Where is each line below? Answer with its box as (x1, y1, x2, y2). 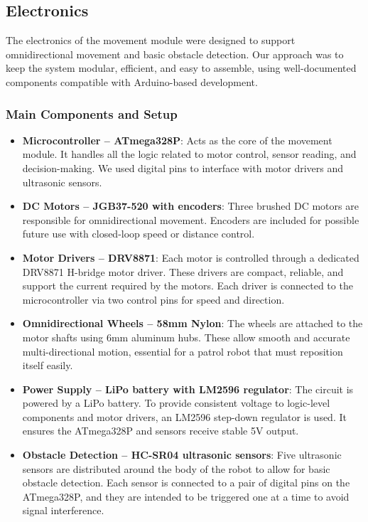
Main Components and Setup (6, 105, 178, 122)
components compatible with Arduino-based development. (6, 74, 258, 89)
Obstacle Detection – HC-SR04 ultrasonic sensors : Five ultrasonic (22, 447, 342, 462)
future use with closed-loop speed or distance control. (22, 226, 255, 241)
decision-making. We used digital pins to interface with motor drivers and (22, 160, 344, 175)
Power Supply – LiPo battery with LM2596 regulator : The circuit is (22, 381, 354, 396)
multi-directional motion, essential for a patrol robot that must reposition (22, 343, 343, 358)
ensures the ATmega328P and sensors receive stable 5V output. (22, 423, 299, 438)
